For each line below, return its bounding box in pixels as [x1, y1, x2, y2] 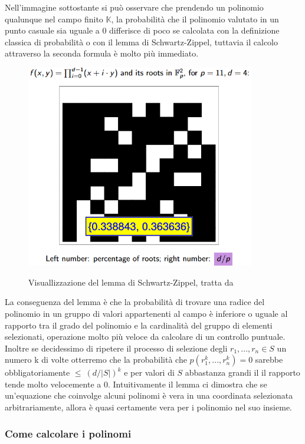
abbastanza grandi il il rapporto [185, 366, 300, 379]
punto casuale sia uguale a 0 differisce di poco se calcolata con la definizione [5, 24, 280, 37]
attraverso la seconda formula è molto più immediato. [5, 47, 199, 59]
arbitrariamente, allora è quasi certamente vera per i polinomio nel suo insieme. [5, 401, 292, 413]
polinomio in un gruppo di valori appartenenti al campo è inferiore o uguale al [5, 307, 288, 319]
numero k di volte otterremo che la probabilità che [5, 353, 187, 366]
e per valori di [124, 366, 175, 379]
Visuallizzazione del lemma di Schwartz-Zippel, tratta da [28, 276, 234, 288]
